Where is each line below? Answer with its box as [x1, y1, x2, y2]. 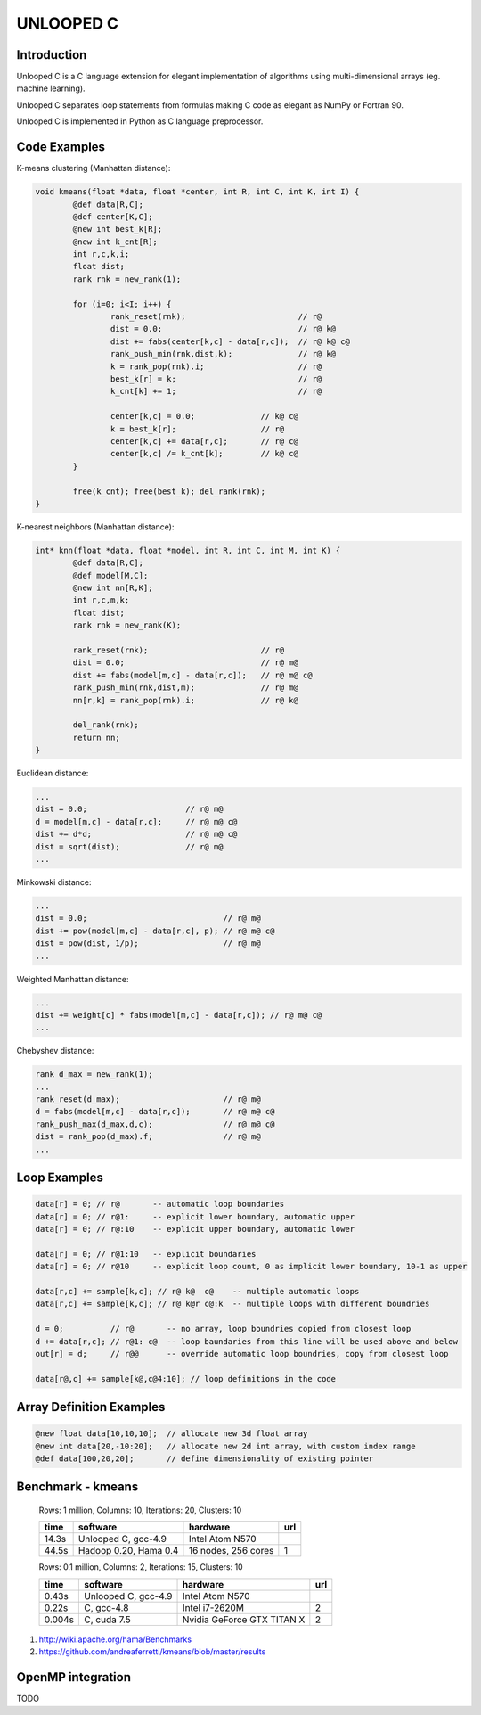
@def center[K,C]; [72, 211, 153, 222]
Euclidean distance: [16, 767, 89, 779]
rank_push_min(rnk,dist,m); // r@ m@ [72, 683, 298, 693]
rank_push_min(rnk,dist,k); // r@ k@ [110, 349, 337, 359]
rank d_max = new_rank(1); [35, 1070, 153, 1079]
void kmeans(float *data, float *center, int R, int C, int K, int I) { [35, 187, 360, 197]
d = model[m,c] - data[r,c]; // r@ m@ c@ [35, 816, 238, 826]
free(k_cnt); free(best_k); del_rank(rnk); [72, 486, 266, 496]
